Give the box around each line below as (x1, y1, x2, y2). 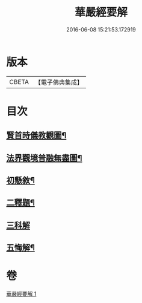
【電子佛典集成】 (34, 78, 83, 86)
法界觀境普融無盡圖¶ (6, 152, 82, 163)
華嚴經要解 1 (6, 290, 37, 298)
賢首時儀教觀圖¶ (6, 131, 67, 141)
